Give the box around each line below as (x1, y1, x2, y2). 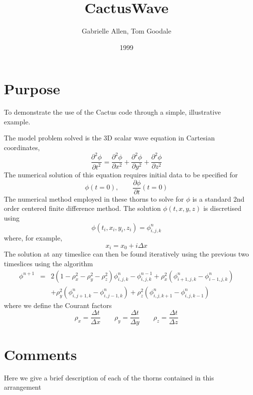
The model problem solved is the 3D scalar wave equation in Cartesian (4, 133, 215, 143)
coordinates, (4, 142, 40, 153)
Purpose (4, 79, 60, 99)
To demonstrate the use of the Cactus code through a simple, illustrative (4, 107, 221, 117)
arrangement (4, 382, 41, 392)
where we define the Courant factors (4, 300, 112, 310)
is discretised (203, 203, 241, 213)
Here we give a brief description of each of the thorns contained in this (4, 372, 214, 382)
